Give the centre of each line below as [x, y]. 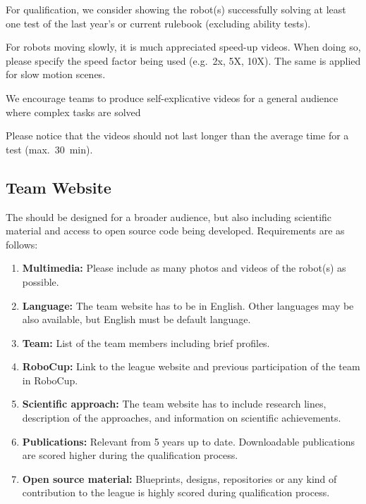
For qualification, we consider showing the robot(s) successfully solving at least [176, 9]
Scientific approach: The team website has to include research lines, [174, 404]
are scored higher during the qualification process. [130, 455]
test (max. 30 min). [49, 149]
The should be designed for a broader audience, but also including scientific [169, 216]
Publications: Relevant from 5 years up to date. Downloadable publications [188, 441]
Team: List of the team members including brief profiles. [146, 342]
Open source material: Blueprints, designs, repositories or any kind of [179, 478]
